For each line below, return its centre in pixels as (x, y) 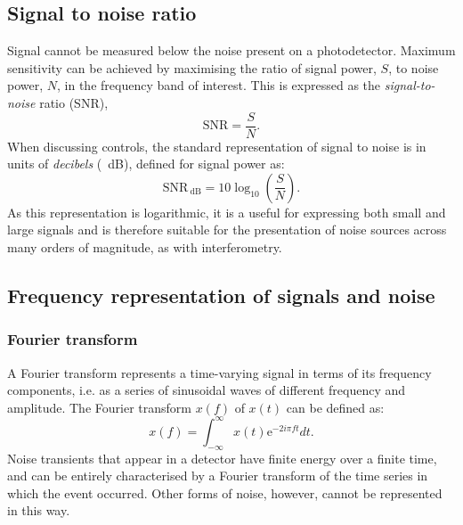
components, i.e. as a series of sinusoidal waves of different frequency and (207, 390)
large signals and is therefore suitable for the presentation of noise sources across (227, 230)
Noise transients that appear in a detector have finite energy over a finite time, (222, 458)
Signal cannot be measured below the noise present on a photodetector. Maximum (231, 50)
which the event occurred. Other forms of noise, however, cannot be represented (225, 492)
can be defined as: (335, 407)
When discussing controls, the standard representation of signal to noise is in (217, 146)
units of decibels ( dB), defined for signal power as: (146, 164)
